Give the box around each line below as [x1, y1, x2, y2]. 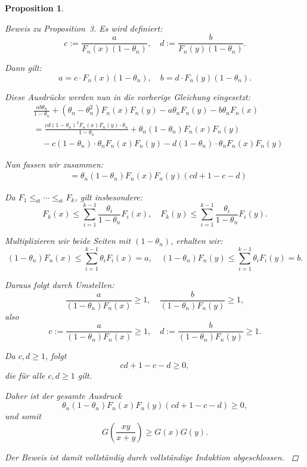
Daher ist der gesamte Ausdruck [5, 389, 122, 401]
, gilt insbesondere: [75, 190, 143, 203]
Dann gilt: [5, 61, 42, 74]
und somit [5, 410, 41, 422]
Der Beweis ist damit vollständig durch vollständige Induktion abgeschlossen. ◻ [5, 450, 299, 463]
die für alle [5, 369, 45, 382]
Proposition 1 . [5, 2, 64, 14]
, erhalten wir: [170, 234, 223, 247]
